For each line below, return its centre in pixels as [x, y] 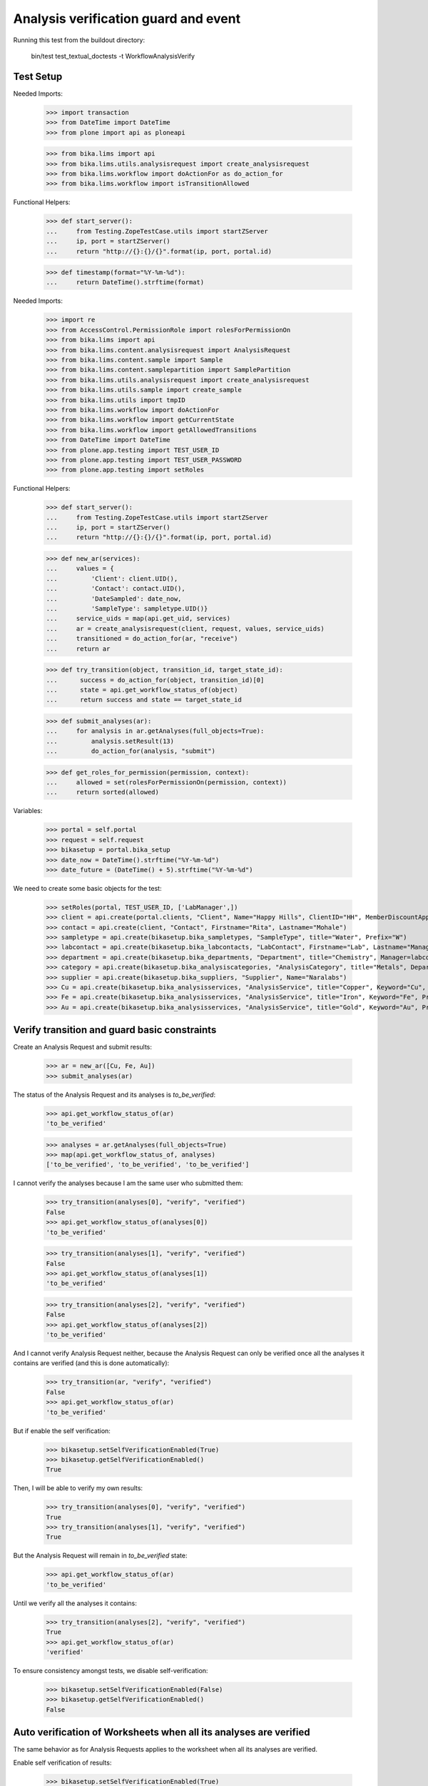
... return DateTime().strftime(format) [125, 283]
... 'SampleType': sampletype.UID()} [127, 608]
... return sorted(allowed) [103, 792]
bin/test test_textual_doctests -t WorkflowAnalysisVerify [113, 56]
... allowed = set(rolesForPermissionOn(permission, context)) [167, 782]
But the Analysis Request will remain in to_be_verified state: [100, 1556]
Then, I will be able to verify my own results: [78, 1488]
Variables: [28, 811]
